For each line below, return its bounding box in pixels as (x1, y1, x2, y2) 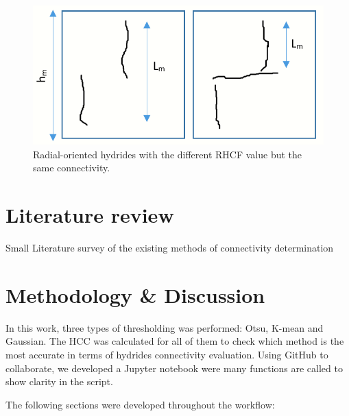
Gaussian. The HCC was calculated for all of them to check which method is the (5, 334, 344, 348)
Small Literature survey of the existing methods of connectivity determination (5, 241, 334, 255)
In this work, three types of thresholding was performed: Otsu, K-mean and (5, 320, 324, 334)
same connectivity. (33, 160, 110, 175)
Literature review (5, 201, 174, 229)
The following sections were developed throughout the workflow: (5, 397, 275, 411)
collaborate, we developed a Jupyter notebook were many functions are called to (5, 360, 343, 375)
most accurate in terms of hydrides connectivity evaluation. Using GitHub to (5, 347, 328, 362)
